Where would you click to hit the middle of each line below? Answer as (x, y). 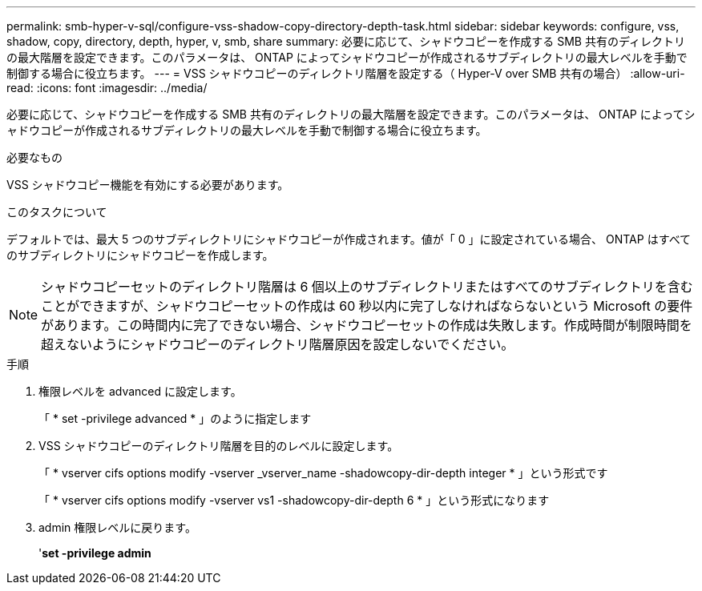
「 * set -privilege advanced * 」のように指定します (175, 418)
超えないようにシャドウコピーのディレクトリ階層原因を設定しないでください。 (278, 344)
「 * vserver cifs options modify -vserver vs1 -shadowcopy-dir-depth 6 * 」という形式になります (294, 500)
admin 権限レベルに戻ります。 (117, 527)
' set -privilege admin (95, 553)
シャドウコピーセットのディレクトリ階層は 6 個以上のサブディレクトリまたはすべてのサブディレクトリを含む (367, 287)
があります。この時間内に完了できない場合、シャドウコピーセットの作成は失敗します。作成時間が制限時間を (367, 325)
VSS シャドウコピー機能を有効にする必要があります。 (148, 185)
